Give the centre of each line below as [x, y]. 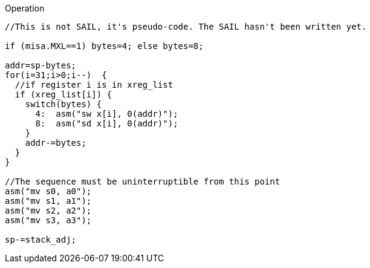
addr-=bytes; [56, 143]
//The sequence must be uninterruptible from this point [143, 181]
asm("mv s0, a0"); [48, 191]
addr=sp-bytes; [41, 65]
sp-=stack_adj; [41, 240]
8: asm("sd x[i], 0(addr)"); [107, 123]
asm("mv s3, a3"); [48, 220]
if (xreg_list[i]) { [63, 94]
